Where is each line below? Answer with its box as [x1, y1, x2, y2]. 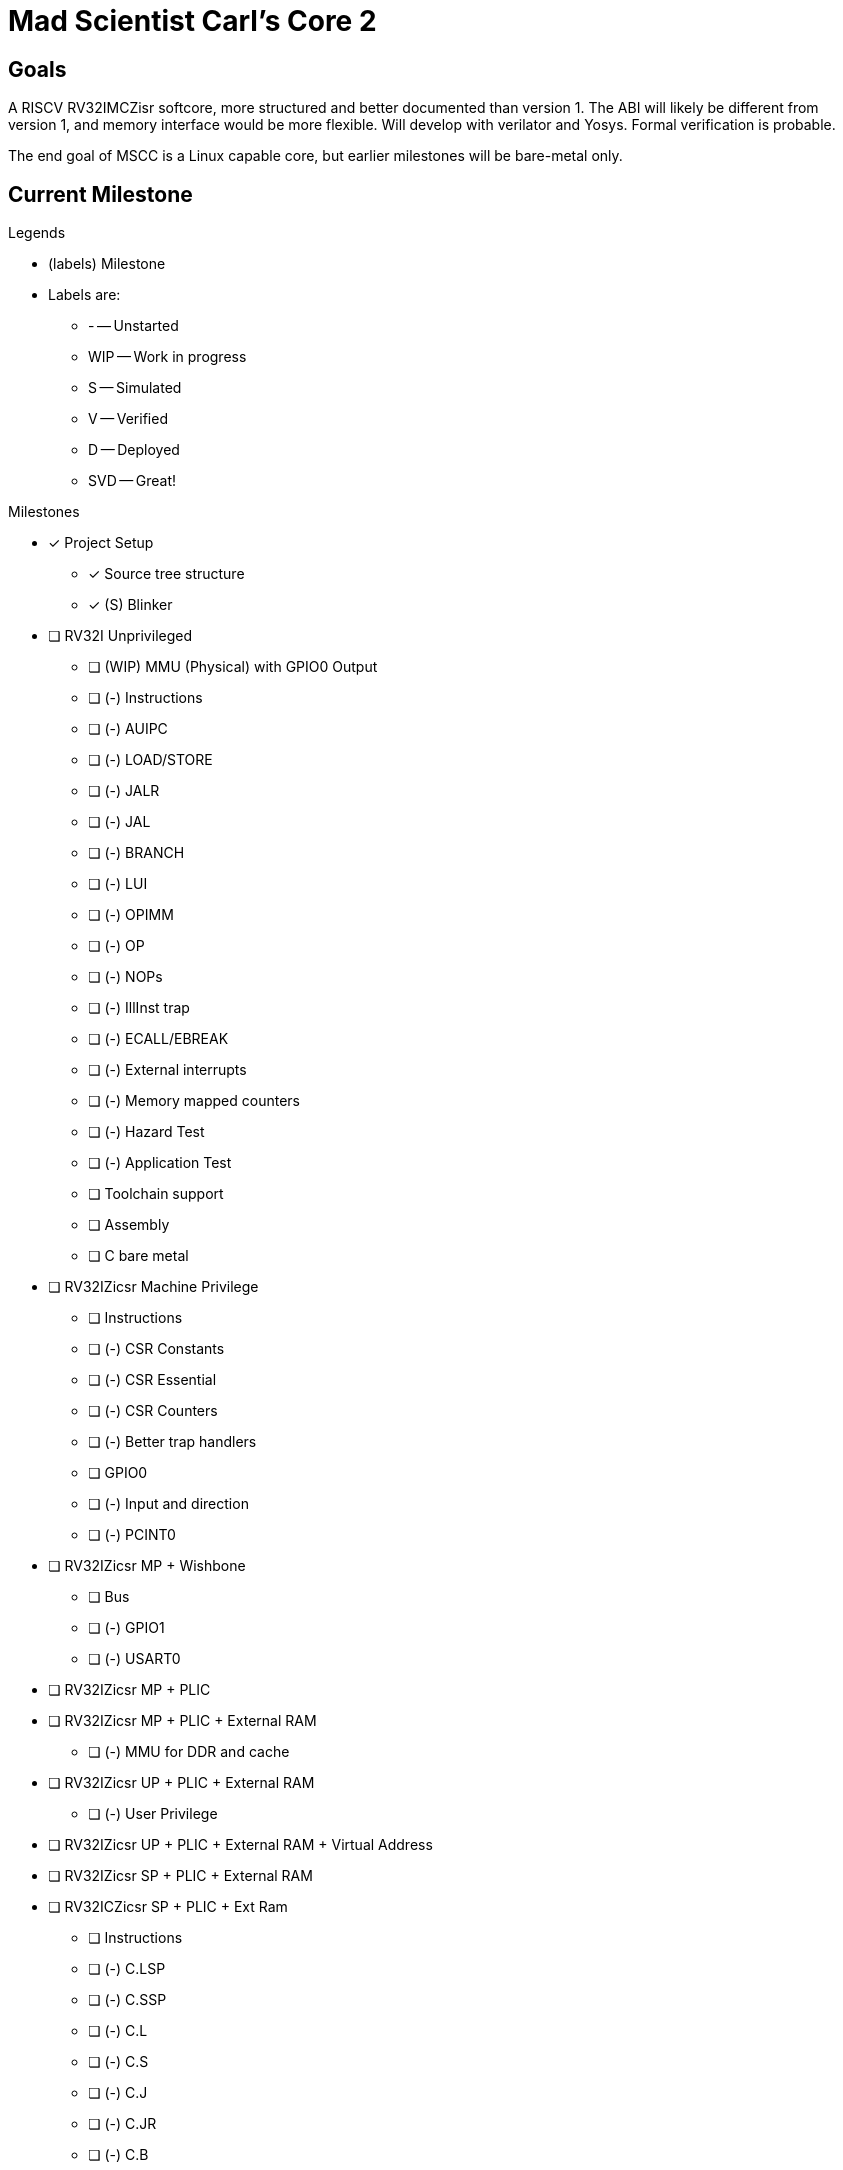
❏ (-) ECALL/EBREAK [88, 1030, 229, 1048]
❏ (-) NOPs [88, 968, 163, 986]
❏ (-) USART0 [88, 1650, 181, 1668]
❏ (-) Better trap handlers [88, 1433, 257, 1451]
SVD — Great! [88, 472, 177, 490]
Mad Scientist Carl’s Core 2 [8, 4, 377, 38]
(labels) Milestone [48, 255, 166, 273]
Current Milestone [8, 181, 193, 207]
